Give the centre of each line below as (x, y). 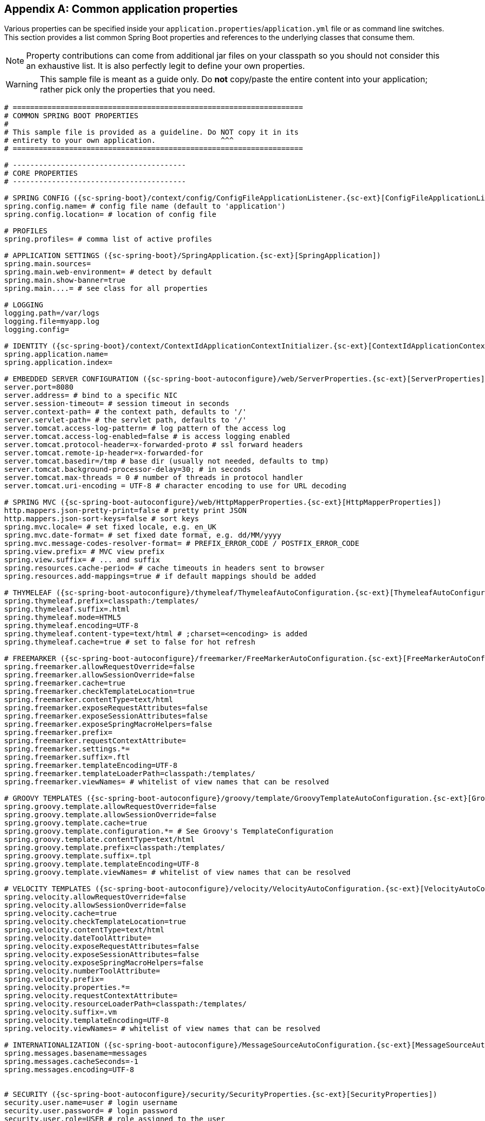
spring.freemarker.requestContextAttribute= (95, 741)
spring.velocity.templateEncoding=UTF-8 (87, 1021)
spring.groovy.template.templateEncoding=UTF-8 (102, 864)
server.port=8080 (39, 387)
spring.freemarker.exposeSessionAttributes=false (106, 716)
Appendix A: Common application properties (121, 9)
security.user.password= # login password (91, 1111)
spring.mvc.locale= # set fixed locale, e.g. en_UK (110, 527)
